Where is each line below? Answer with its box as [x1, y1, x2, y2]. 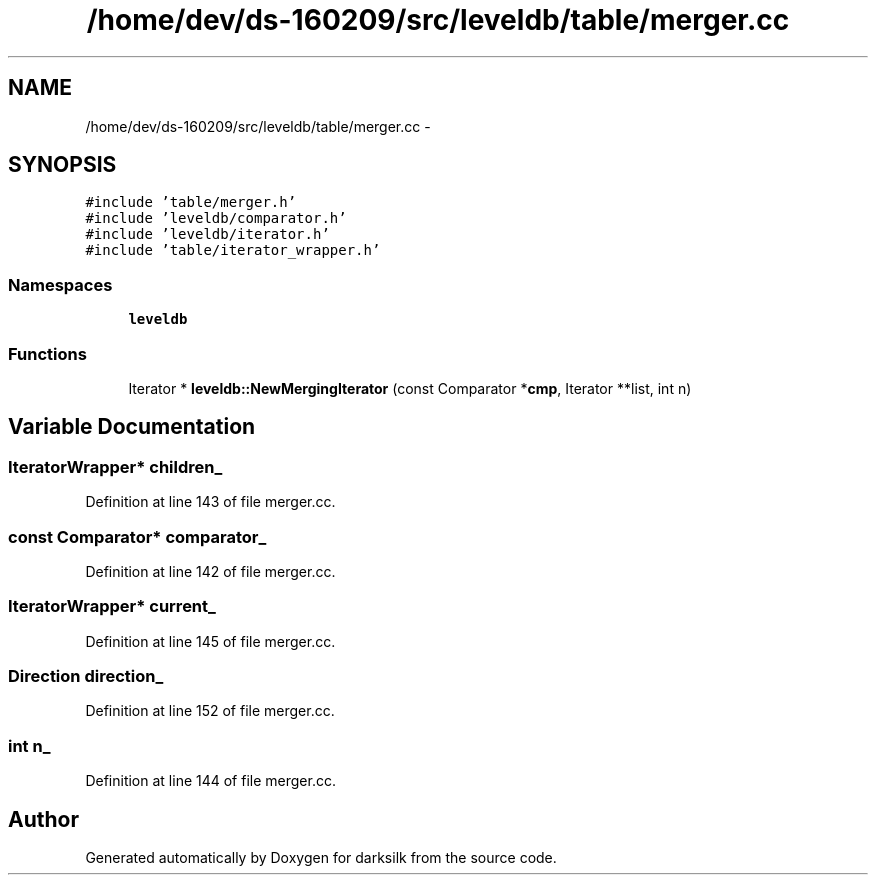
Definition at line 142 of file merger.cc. [85, 562, 336, 580]
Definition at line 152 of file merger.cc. [85, 702, 335, 720]
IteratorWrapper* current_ [8, 596, 216, 617]
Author [8, 806, 79, 832]
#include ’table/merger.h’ [85, 194, 297, 211]
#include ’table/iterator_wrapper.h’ [85, 242, 381, 259]
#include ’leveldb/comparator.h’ [85, 210, 347, 227]
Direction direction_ [8, 666, 164, 687]
